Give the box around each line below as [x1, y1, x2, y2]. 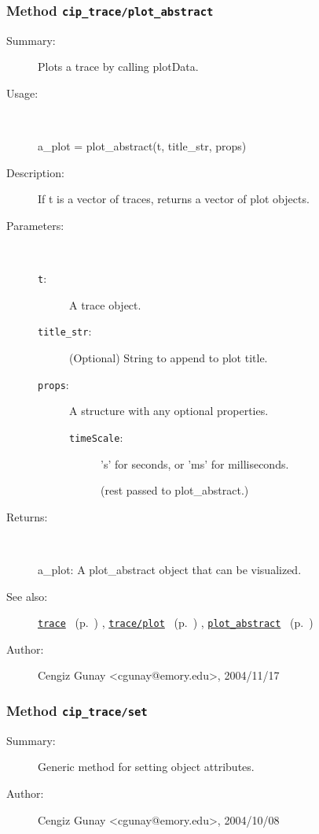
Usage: [6, 84, 38, 101]
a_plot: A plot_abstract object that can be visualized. [38, 561, 302, 577]
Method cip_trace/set [6, 700, 148, 720]
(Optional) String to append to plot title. [69, 350, 268, 366]
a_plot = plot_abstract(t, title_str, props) [38, 138, 247, 154]
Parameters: [6, 217, 64, 233]
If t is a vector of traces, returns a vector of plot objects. [38, 191, 310, 207]
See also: [6, 588, 48, 604]
